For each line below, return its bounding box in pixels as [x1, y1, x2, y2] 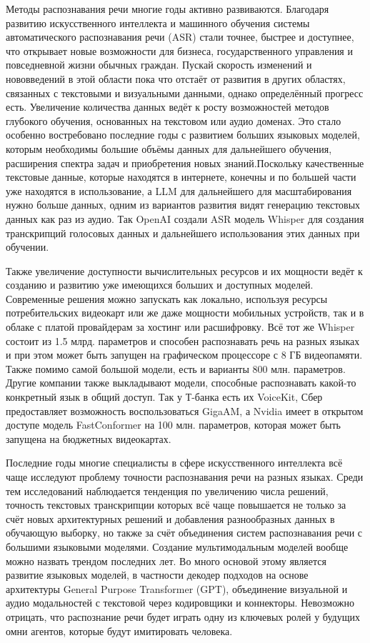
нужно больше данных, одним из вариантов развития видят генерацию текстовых [6, 197, 361, 212]
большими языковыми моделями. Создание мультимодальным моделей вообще [6, 539, 349, 554]
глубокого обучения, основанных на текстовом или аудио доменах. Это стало [6, 113, 341, 128]
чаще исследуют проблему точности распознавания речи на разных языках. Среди [6, 469, 364, 484]
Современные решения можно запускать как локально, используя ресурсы [6, 291, 328, 306]
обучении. [6, 239, 49, 254]
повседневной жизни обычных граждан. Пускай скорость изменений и [6, 57, 312, 72]
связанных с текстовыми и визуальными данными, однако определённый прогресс [6, 85, 364, 100]
